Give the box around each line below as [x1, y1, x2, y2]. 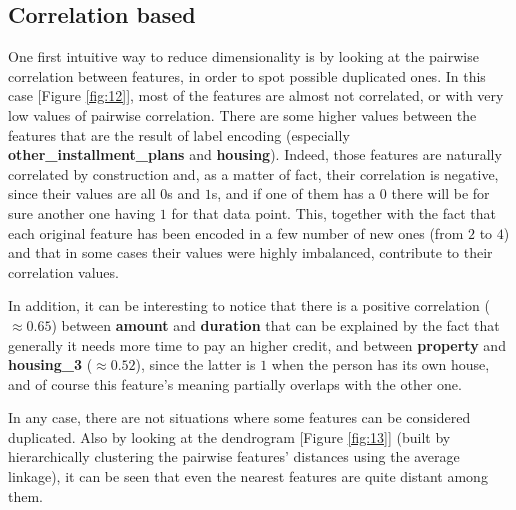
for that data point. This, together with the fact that [171, 202, 497, 223]
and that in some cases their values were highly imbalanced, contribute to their [8, 242, 493, 263]
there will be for [391, 183, 490, 204]
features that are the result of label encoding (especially [8, 124, 350, 145]
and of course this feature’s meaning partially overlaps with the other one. [8, 373, 462, 394]
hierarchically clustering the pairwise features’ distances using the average [8, 446, 460, 467]
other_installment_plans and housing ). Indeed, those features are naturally [8, 144, 502, 165]
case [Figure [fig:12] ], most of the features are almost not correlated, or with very [8, 85, 504, 106]
